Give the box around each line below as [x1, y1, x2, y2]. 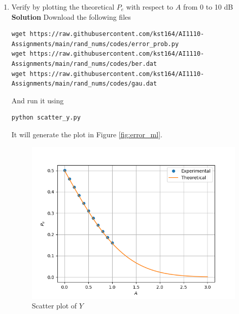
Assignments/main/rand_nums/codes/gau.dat [11, 80, 157, 88]
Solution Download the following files [11, 11, 131, 22]
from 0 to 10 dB [183, 2, 233, 12]
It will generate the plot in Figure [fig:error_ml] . [11, 129, 162, 139]
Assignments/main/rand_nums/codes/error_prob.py [11, 40, 179, 48]
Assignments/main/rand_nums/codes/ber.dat [11, 60, 157, 67]
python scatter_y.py [11, 114, 81, 122]
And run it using [11, 95, 64, 105]
